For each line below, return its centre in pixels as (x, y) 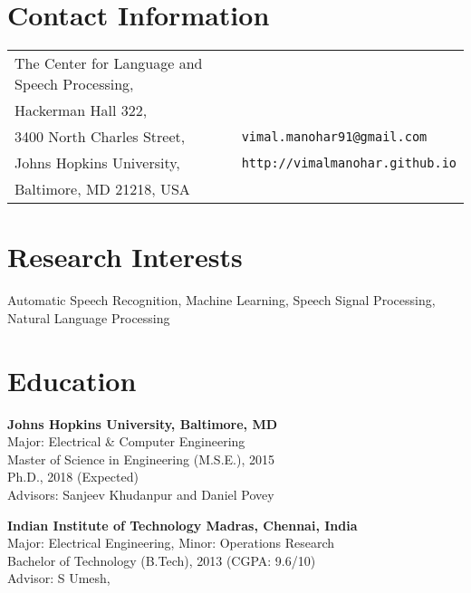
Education (72, 380)
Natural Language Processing (89, 317)
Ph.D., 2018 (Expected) (73, 477)
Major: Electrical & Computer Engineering (126, 441)
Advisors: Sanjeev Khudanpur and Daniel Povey (141, 494)
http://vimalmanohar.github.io (349, 163)
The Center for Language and (109, 63)
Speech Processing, (74, 84)
